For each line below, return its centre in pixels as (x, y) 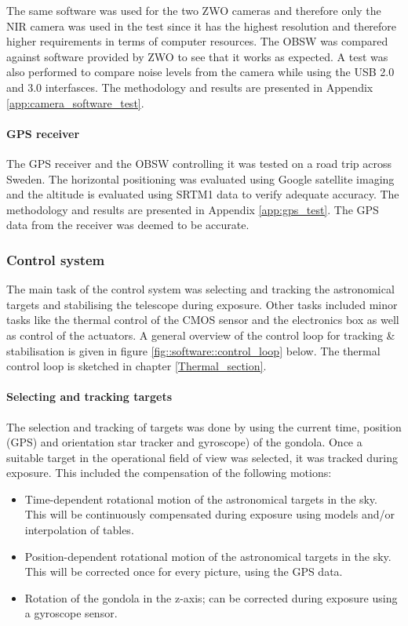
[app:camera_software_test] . (75, 102)
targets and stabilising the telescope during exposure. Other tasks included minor (202, 304)
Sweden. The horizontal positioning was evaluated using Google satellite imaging (200, 178)
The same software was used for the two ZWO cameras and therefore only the (194, 10)
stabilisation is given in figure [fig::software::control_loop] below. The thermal (193, 350)
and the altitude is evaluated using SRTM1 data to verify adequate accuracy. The (203, 194)
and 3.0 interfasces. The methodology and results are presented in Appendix (190, 87)
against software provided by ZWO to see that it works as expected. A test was (197, 56)
